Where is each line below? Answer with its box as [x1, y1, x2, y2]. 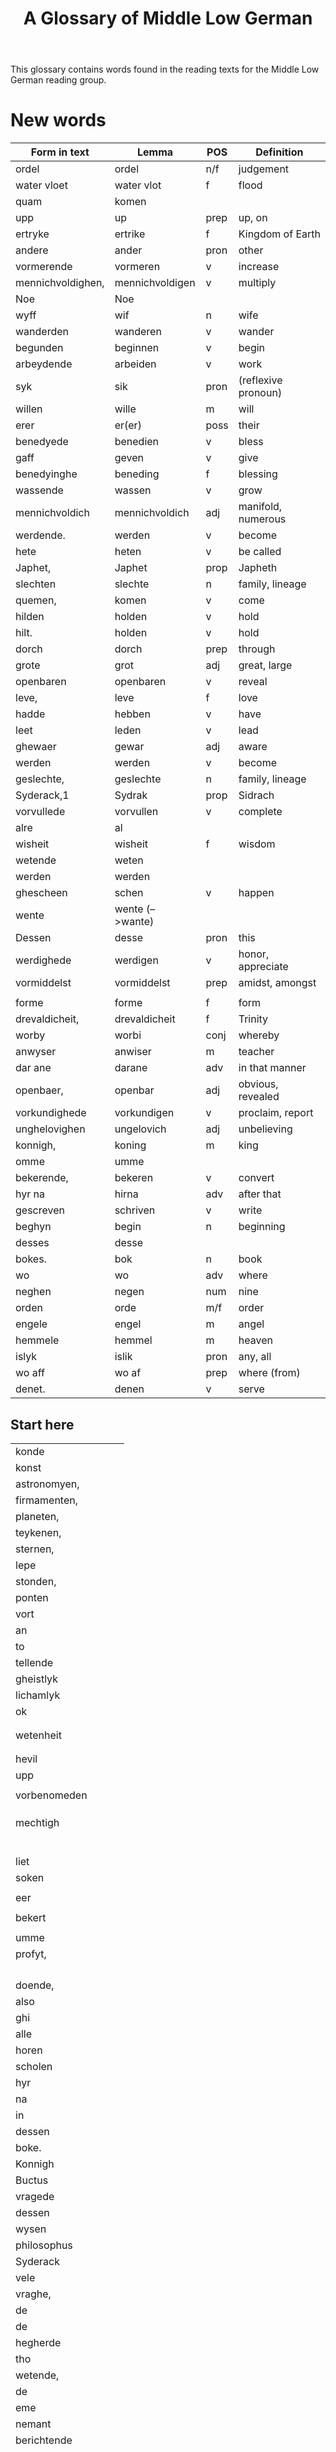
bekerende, [15, 1171, 69, 1185]
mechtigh [15, 1815, 60, 1829]
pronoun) [238, 386, 283, 400]
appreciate [238, 960, 289, 974]
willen [15, 402, 43, 416]
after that [238, 1187, 282, 1201]
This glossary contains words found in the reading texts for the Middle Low [10, 63, 320, 76]
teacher [238, 1045, 275, 1059]
